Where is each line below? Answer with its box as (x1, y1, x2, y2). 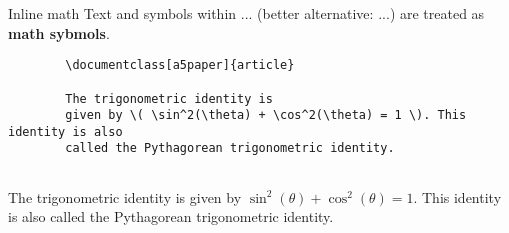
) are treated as (389, 3, 485, 23)
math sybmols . (8, 22, 110, 43)
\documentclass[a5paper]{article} (65, 58, 295, 73)
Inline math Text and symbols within (8, 3, 237, 23)
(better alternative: (257, 3, 374, 23)
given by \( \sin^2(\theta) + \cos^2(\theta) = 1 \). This (65, 108, 467, 123)
